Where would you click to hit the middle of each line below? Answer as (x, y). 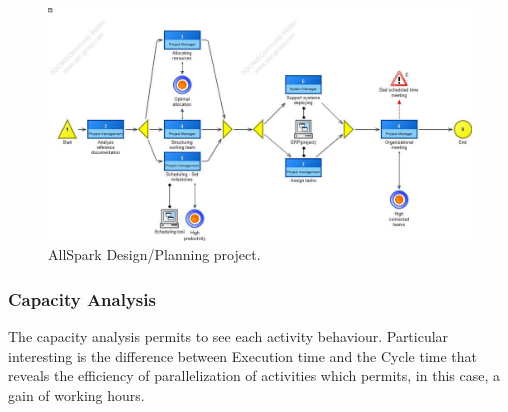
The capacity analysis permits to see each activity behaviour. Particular (228, 336)
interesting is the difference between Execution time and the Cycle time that (242, 355)
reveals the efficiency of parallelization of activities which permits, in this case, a (254, 375)
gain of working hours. (76, 394)
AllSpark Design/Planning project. (154, 254)
